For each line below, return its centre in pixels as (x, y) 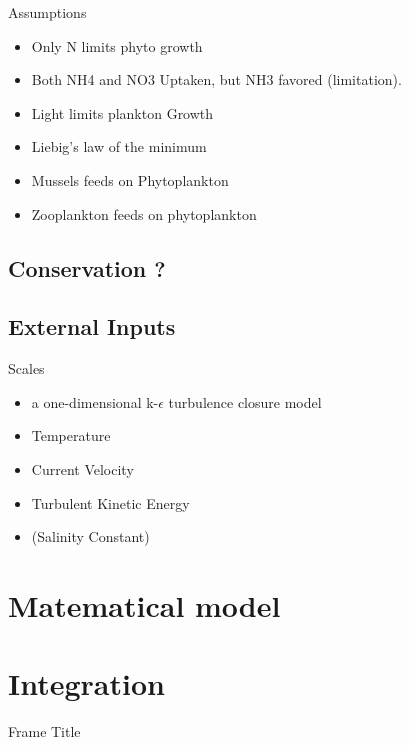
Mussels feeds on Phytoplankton (130, 179)
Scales (26, 368)
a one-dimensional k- (95, 401)
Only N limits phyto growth (117, 45)
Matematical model (144, 604)
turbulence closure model (245, 401)
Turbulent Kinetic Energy (110, 502)
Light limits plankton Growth (122, 112)
